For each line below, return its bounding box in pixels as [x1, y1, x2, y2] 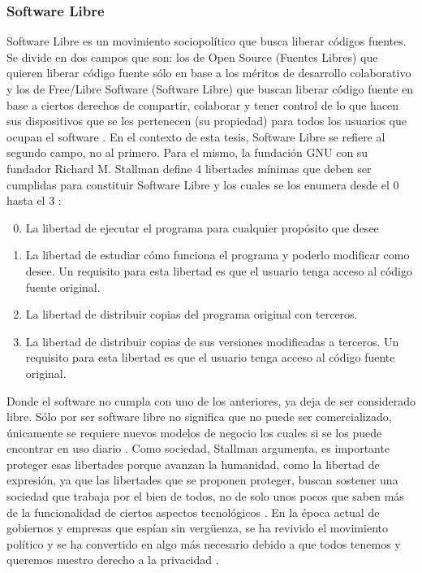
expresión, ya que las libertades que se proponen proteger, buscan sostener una [6, 471, 398, 488]
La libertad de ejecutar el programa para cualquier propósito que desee [25, 219, 379, 236]
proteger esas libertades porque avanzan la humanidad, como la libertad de [6, 455, 380, 472]
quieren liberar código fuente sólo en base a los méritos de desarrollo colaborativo [6, 64, 411, 81]
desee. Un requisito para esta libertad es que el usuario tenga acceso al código [25, 262, 412, 279]
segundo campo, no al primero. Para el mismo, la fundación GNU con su [6, 144, 368, 161]
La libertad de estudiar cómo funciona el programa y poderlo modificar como [25, 246, 410, 263]
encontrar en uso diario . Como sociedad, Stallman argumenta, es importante [6, 440, 390, 457]
